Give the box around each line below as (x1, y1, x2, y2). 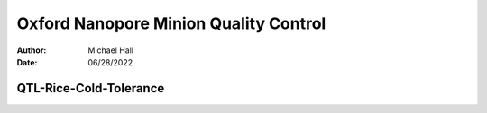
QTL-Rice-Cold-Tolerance (16, 81, 165, 96)
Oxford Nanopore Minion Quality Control (16, 13, 326, 33)
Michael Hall (87, 45, 134, 56)
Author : (16, 45, 47, 56)
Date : (16, 56, 38, 67)
